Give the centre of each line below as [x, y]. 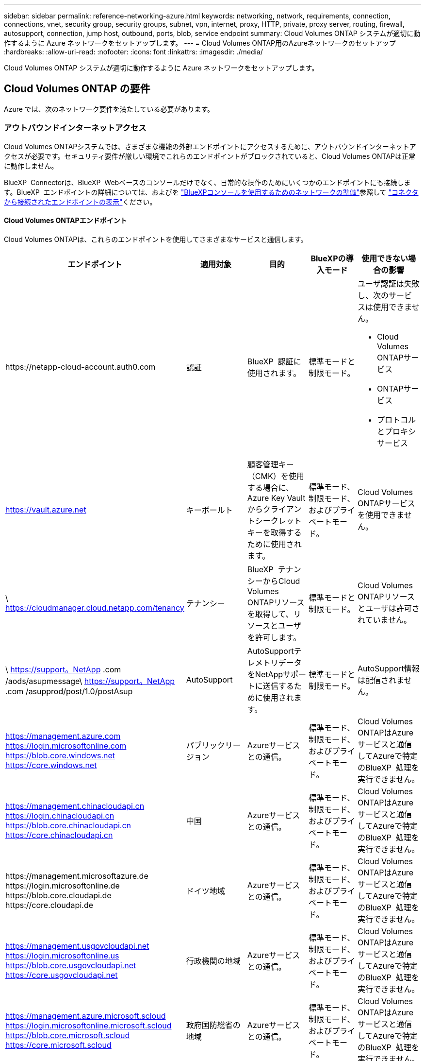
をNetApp [265, 674]
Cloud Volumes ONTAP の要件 [77, 89]
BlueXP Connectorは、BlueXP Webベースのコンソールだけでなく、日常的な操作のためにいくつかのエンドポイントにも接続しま [207, 182]
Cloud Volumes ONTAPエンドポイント [65, 221]
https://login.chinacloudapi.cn [60, 815]
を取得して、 [270, 614]
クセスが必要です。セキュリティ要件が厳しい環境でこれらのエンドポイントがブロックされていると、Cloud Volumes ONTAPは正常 [210, 156]
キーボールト [209, 510]
